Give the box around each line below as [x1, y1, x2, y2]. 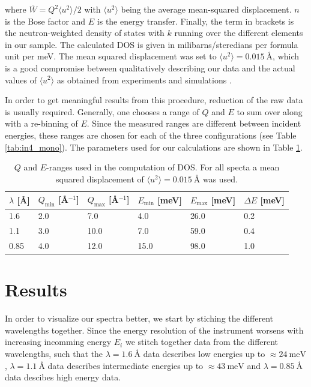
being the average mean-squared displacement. [121, 3, 292, 15]
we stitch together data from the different [125, 335, 279, 348]
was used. [202, 172, 238, 185]
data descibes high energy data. [5, 371, 121, 383]
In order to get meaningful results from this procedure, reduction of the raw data [5, 94, 303, 106]
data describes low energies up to [143, 347, 265, 360]
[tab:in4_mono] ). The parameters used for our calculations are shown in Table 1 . [5, 140, 303, 153]
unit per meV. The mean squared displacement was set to [5, 50, 217, 62]
